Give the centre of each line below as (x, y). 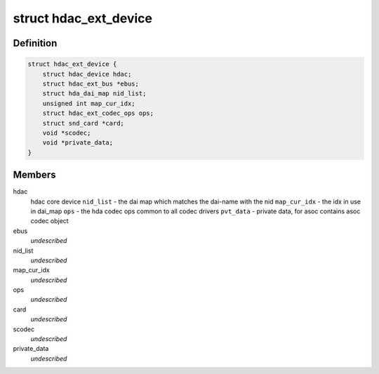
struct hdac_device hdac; (87, 74)
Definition (35, 43)
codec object (50, 221)
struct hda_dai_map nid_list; (94, 94)
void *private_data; (78, 143)
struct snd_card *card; (83, 123)
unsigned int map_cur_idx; (89, 103)
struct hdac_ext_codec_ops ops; (98, 113)
